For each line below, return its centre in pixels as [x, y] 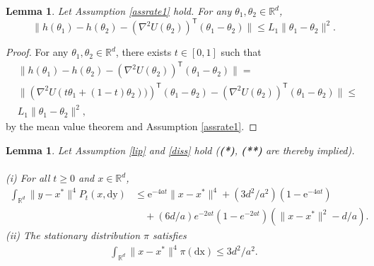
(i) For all [28, 178]
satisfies [170, 235]
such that [241, 52]
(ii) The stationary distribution [73, 235]
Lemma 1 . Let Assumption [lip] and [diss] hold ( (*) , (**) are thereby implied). [180, 150]
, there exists [144, 52]
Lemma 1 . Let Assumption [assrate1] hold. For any [119, 11]
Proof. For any [37, 52]
